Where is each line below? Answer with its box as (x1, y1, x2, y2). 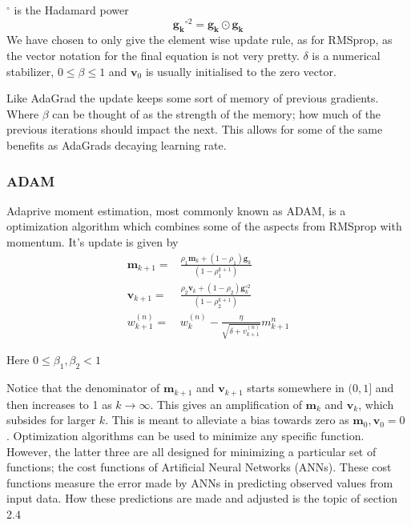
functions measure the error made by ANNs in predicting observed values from (6, 474, 393, 491)
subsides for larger (6, 411, 96, 428)
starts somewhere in (247, 379, 345, 396)
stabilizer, (6, 62, 54, 79)
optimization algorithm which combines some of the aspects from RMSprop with (6, 218, 402, 234)
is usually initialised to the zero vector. (145, 62, 336, 79)
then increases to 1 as (6, 395, 112, 412)
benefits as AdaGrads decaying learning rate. (6, 137, 227, 154)
